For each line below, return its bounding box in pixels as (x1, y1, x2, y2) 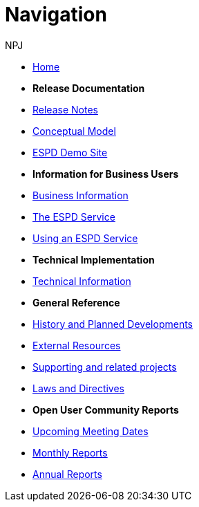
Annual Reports (32, 468, 102, 480)
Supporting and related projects (32, 360, 177, 373)
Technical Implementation (32, 253, 155, 266)
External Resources (32, 339, 121, 351)
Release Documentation (32, 82, 145, 94)
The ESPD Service (32, 210, 115, 223)
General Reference (32, 296, 120, 308)
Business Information (32, 189, 129, 201)
